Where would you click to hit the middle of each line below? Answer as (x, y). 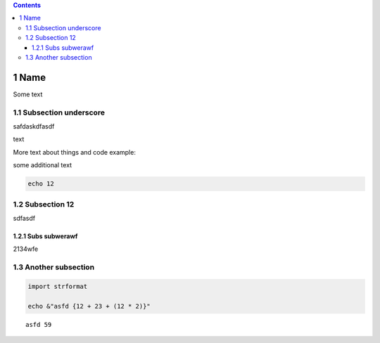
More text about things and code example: (75, 152)
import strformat (58, 286)
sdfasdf (24, 218)
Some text (28, 94)
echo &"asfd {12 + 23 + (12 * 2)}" (89, 306)
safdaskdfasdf (34, 126)
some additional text (43, 165)
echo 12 (41, 184)
